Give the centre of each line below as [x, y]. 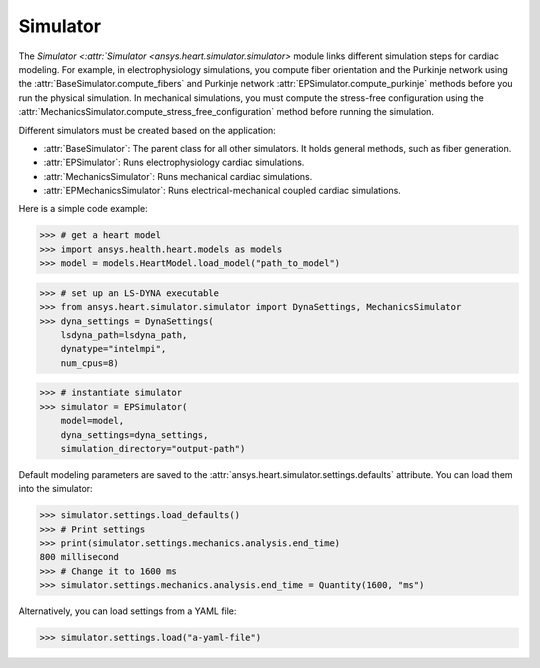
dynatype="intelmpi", [113, 349]
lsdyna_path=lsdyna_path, [124, 334]
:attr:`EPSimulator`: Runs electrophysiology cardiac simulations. [174, 162]
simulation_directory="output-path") [153, 448]
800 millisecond [79, 557]
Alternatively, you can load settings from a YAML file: [127, 611]
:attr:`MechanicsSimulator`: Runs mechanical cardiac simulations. [178, 176]
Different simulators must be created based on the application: [147, 130]
